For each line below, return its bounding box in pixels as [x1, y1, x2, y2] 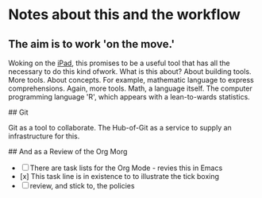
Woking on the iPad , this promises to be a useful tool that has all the [8, 58, 230, 68]
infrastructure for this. [8, 131, 80, 141]
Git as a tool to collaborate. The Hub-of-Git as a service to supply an [8, 123, 232, 132]
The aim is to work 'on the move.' [8, 37, 175, 51]
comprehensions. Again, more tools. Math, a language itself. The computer [8, 83, 252, 93]
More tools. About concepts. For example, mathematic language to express [8, 76, 254, 84]
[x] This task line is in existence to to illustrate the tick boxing [19, 172, 220, 181]
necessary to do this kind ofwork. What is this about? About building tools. [8, 67, 252, 76]
